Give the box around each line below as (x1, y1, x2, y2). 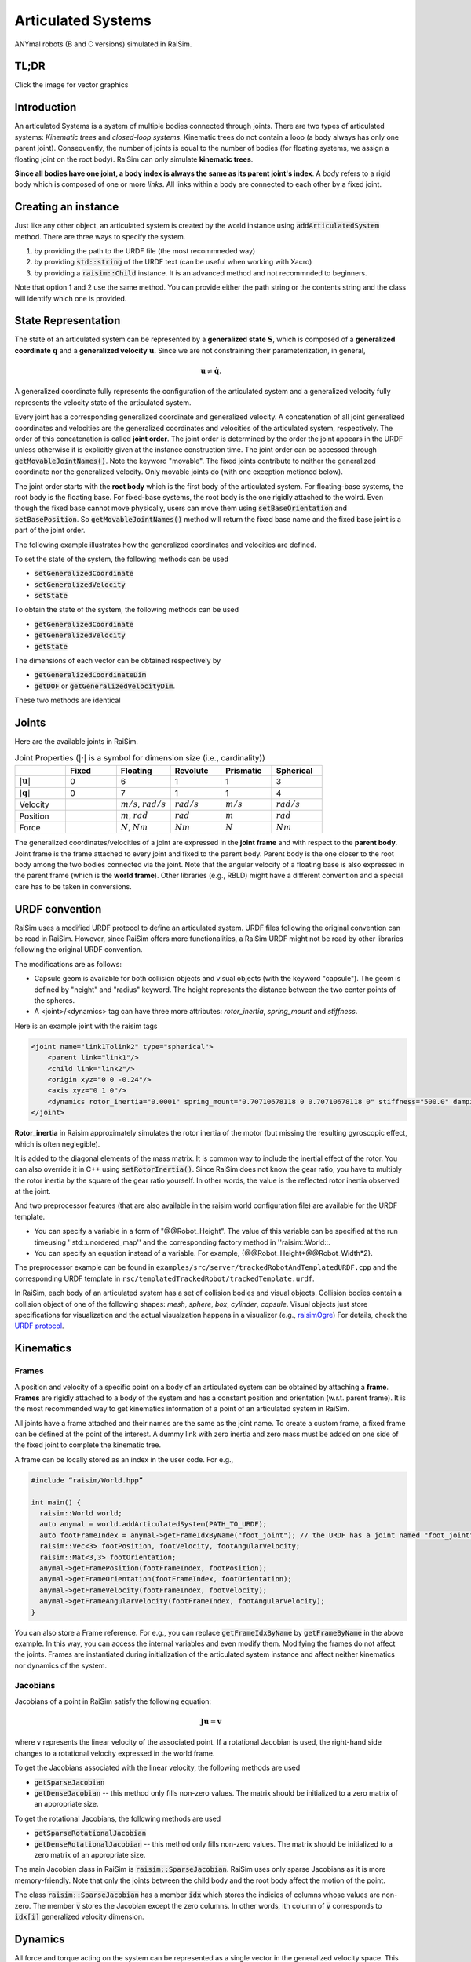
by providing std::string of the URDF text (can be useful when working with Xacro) (34, 257, 312, 267)
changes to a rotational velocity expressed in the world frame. (14, 1749, 215, 1758)
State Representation (14, 314, 121, 327)
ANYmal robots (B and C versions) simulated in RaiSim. (14, 39, 192, 49)
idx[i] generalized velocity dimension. (14, 1912, 144, 1921)
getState (34, 642, 68, 651)
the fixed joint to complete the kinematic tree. (14, 1440, 162, 1450)
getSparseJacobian (34, 1778, 105, 1787)
